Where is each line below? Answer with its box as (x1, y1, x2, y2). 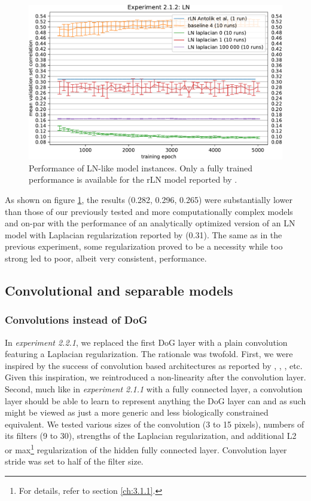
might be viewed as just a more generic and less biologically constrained (5, 406, 269, 419)
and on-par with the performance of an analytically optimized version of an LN (5, 217, 295, 229)
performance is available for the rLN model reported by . (29, 173, 237, 186)
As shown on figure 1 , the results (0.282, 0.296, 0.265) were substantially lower (5, 193, 292, 205)
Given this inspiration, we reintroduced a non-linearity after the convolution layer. (5, 371, 306, 383)
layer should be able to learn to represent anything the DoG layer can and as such (5, 394, 306, 407)
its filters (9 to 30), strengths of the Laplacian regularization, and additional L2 (5, 429, 297, 442)
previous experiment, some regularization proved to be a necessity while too (5, 240, 283, 253)
